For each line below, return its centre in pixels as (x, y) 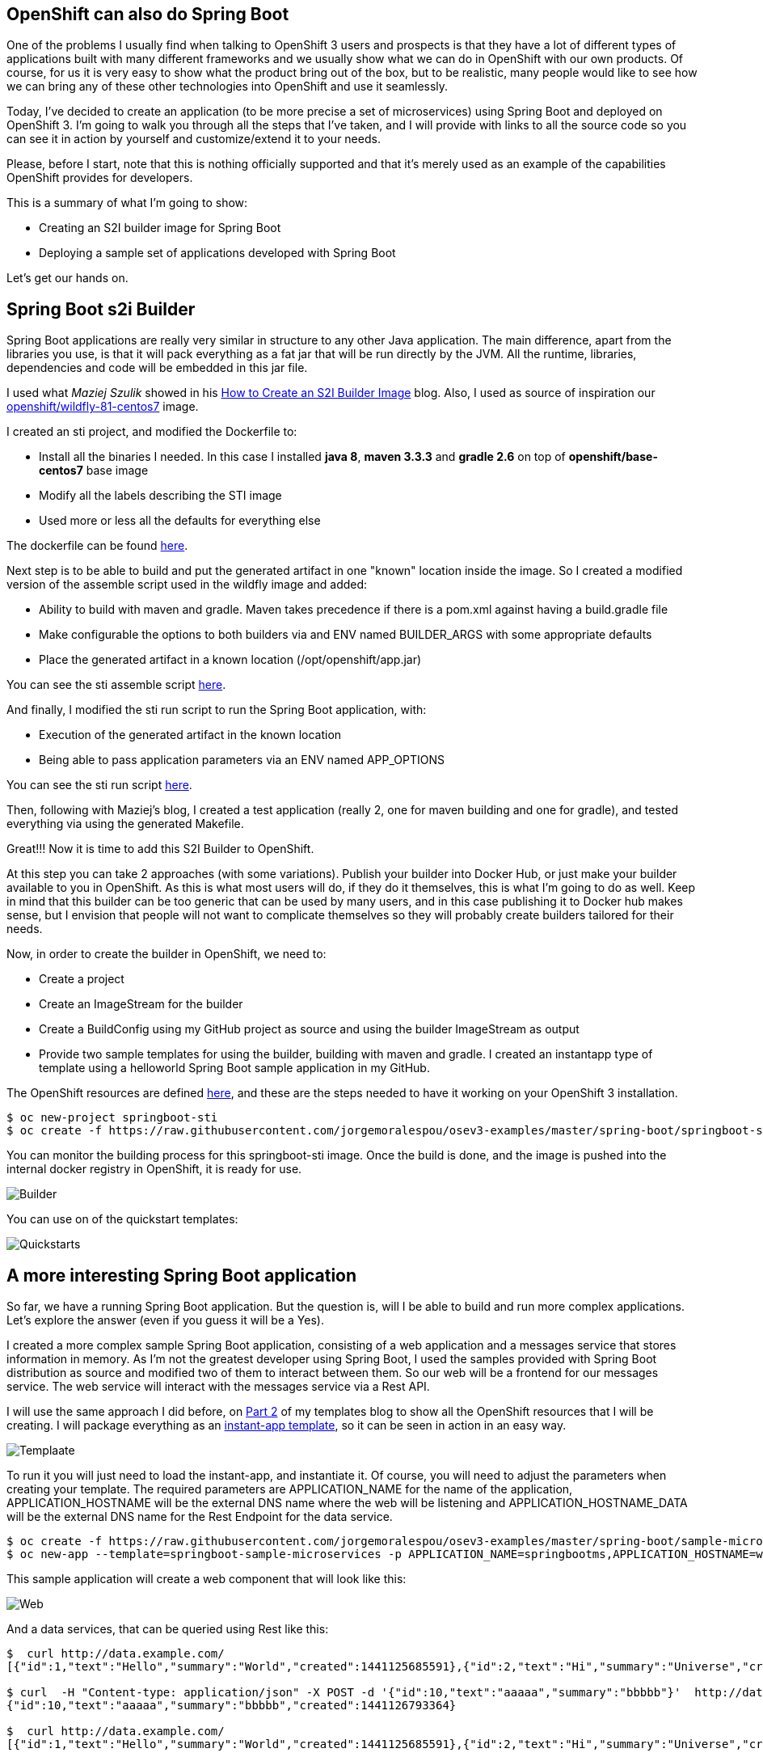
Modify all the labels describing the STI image (160, 496)
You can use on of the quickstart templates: (122, 1219)
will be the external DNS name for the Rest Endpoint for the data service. (200, 1517)
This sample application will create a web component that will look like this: (207, 1579)
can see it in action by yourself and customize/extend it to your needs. (194, 139)
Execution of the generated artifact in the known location (190, 735)
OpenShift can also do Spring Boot (148, 14)
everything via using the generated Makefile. (125, 824)
